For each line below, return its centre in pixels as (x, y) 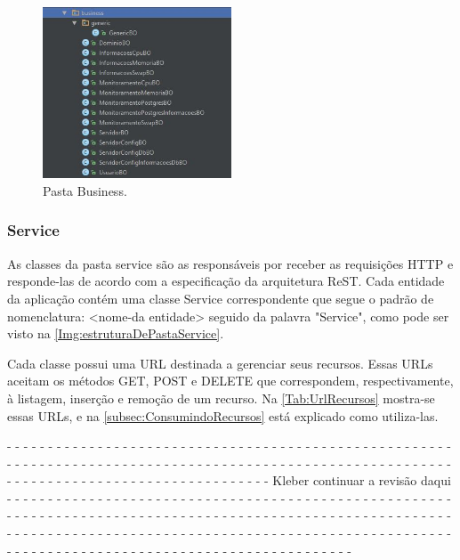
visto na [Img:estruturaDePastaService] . (116, 333)
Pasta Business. (85, 190)
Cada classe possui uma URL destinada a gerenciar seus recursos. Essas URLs (220, 363)
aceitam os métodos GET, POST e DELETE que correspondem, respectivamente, (230, 381)
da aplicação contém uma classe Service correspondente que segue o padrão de (221, 298)
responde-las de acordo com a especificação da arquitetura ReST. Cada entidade (226, 281)
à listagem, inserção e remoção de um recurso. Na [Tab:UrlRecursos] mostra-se (221, 398)
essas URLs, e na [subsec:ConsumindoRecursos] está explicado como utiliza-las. (223, 415)
